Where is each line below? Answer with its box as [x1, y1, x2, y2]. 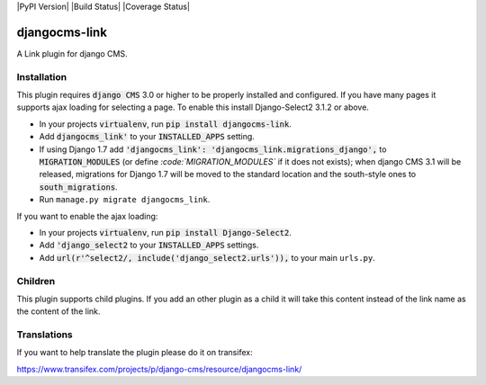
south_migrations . [39, 181, 118, 192]
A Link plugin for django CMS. [16, 48, 128, 58]
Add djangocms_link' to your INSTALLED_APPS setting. [39, 131, 256, 142]
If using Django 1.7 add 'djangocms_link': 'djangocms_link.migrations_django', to [39, 144, 387, 155]
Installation [16, 70, 67, 83]
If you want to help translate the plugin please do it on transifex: [16, 347, 253, 358]
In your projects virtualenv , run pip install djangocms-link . [39, 118, 292, 130]
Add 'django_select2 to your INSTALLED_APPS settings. [39, 239, 259, 251]
